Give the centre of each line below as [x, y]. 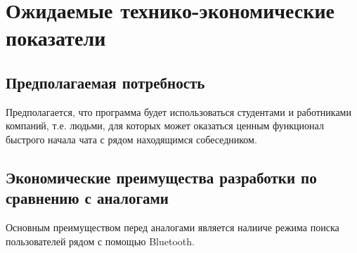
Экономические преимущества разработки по [161, 177]
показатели [56, 38]
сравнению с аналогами [87, 198]
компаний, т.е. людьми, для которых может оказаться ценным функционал [165, 125]
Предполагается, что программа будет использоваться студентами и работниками [178, 111]
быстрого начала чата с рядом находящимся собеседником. [131, 139]
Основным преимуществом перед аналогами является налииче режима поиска [173, 227]
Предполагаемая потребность [105, 82]
